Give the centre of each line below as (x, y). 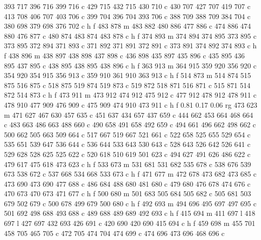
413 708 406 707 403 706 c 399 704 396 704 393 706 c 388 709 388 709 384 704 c (127, 16)
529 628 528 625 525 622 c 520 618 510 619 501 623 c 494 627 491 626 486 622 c (127, 154)
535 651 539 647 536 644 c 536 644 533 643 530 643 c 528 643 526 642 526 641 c (127, 144)
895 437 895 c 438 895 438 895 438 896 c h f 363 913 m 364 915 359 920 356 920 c (130, 65)
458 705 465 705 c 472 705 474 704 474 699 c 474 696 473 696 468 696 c (114, 233)
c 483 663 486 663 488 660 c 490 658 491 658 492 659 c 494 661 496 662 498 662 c (130, 125)
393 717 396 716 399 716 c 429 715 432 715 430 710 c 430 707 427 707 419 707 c (127, 6)
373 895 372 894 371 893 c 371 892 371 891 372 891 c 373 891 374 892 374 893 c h (130, 46)
